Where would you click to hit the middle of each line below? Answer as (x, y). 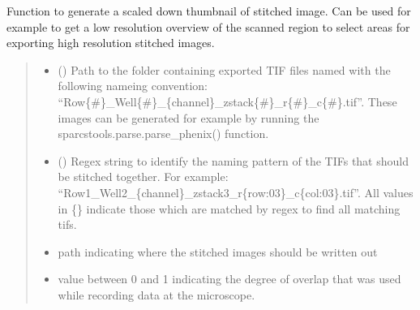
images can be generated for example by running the (189, 117)
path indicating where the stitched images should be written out (218, 251)
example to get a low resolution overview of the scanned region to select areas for (208, 26)
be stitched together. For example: (143, 177)
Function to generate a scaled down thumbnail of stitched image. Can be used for (209, 11)
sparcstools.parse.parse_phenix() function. (163, 133)
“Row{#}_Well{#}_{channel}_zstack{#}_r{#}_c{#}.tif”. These (227, 101)
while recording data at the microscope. (156, 294)
